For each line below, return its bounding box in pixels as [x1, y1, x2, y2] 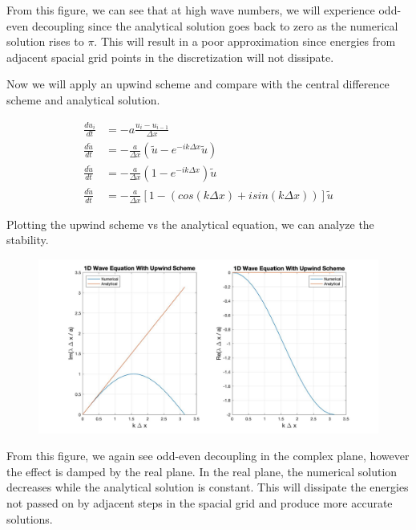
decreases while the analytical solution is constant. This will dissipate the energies [6, 479, 409, 495]
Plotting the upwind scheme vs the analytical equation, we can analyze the [6, 215, 374, 232]
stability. [6, 231, 49, 248]
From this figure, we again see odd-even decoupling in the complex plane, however [6, 447, 410, 464]
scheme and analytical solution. [6, 91, 160, 108]
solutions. [6, 510, 53, 527]
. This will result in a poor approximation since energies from [94, 33, 396, 50]
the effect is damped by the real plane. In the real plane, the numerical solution [6, 463, 398, 479]
